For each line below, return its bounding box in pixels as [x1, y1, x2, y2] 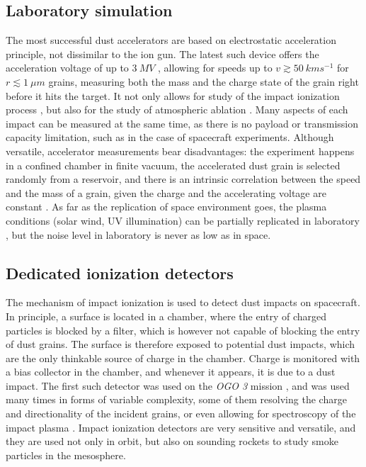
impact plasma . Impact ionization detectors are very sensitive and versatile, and [6, 420, 356, 434]
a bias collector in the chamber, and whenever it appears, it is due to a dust [6, 364, 336, 379]
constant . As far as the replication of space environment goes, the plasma [6, 199, 327, 214]
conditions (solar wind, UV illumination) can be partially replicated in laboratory [6, 213, 360, 227]
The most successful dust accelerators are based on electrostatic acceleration [6, 33, 336, 47]
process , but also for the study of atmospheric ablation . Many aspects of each [6, 102, 348, 117]
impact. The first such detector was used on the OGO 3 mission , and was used [6, 378, 350, 393]
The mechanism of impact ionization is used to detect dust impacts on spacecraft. [6, 295, 360, 310]
